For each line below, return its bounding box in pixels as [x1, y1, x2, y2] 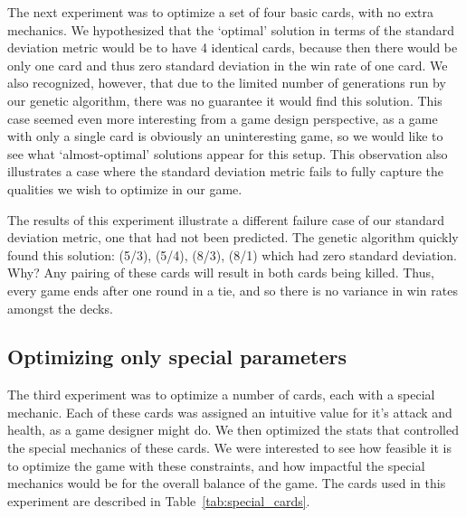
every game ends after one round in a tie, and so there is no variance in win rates [7, 280, 458, 299]
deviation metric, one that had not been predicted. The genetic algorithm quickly [7, 228, 459, 247]
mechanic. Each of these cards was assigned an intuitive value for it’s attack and [7, 402, 452, 421]
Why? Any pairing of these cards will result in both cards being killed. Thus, [7, 263, 434, 282]
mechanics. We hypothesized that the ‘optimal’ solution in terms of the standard [7, 20, 454, 39]
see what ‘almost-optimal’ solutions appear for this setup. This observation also [7, 144, 448, 163]
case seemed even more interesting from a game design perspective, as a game [7, 108, 438, 127]
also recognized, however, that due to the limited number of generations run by [7, 73, 446, 92]
